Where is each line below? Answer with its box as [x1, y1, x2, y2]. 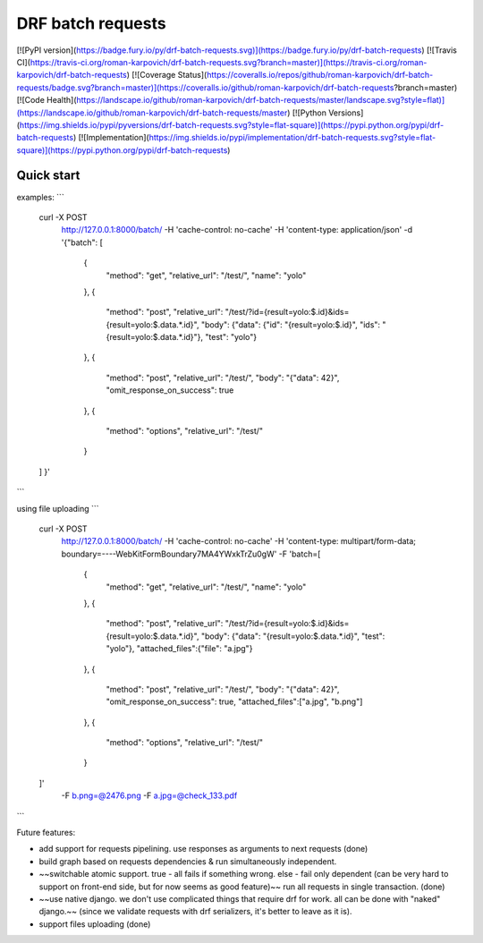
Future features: [16, 828, 76, 838]
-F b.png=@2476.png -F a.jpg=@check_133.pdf [61, 790, 238, 801]
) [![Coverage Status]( [126, 70, 208, 81]
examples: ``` [16, 191, 64, 202]
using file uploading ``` [16, 503, 99, 514]
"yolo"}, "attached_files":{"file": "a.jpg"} [106, 643, 253, 654]
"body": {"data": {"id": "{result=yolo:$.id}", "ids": [200, 319, 380, 330]
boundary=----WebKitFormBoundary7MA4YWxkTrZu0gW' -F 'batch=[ [61, 548, 321, 559]
